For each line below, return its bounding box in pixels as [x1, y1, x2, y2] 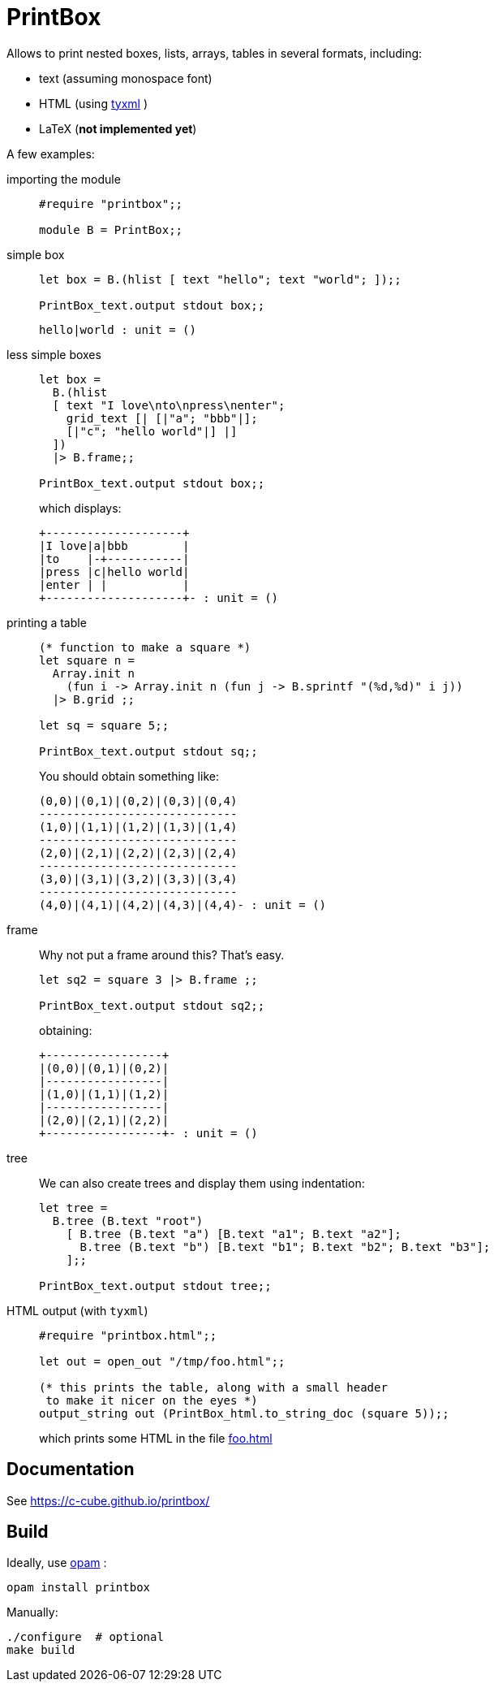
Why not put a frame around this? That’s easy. [39, 947, 285, 962]
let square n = [39, 653, 135, 667]
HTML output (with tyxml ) [6, 1303, 148, 1318]
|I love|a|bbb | [39, 539, 190, 552]
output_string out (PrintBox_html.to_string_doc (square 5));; [39, 1406, 449, 1420]
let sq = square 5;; [39, 718, 170, 732]
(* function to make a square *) [39, 640, 251, 654]
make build [6, 1643, 75, 1657]
